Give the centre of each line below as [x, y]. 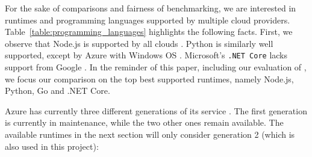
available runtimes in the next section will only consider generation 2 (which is [150, 134]
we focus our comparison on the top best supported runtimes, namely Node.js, [149, 78]
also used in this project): [52, 146]
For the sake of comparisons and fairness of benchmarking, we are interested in [151, 8]
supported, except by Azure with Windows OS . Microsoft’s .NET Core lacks [146, 55]
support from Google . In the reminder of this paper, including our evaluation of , [156, 67]
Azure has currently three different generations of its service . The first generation [156, 110]
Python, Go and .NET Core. [58, 91]
